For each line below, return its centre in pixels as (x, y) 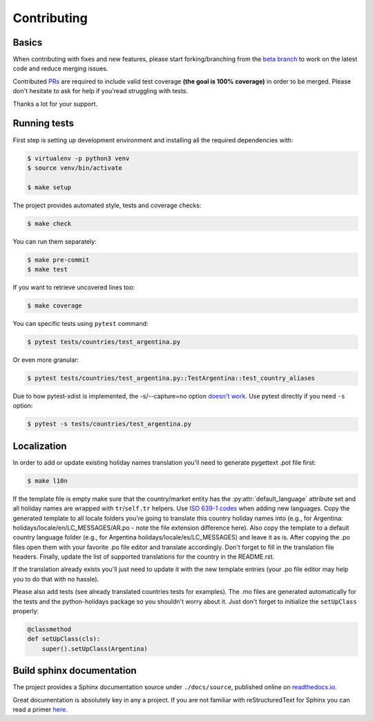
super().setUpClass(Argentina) (95, 648)
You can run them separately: (55, 241)
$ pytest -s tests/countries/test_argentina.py (109, 424)
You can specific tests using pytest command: (80, 323)
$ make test (48, 270)
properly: (26, 611)
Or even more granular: (46, 360)
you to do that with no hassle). (56, 579)
